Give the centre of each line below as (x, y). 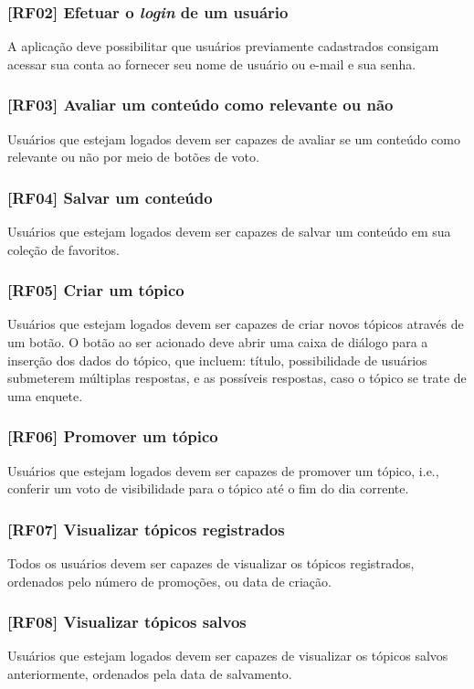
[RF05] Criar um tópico (96, 290)
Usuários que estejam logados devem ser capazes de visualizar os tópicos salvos (228, 656)
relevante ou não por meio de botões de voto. (133, 157)
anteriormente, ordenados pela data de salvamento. (150, 674)
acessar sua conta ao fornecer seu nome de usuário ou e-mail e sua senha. (212, 64)
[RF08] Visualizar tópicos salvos (127, 622)
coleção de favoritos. (63, 249)
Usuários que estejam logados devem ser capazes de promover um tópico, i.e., (223, 470)
